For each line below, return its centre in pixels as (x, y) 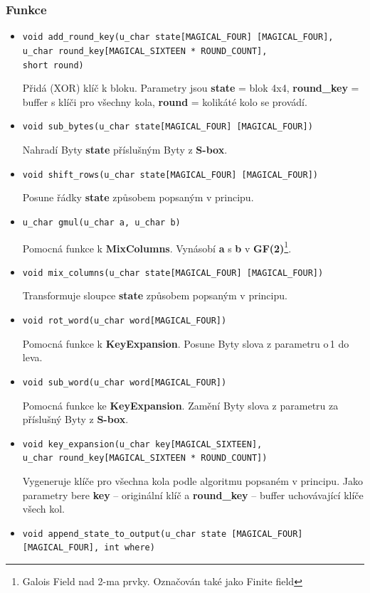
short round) (53, 65)
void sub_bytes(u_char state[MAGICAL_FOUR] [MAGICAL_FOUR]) (168, 127)
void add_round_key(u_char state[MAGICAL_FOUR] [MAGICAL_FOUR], (178, 37)
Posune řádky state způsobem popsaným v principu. (138, 197)
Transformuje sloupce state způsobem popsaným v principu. (155, 295)
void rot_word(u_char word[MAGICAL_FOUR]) (125, 321)
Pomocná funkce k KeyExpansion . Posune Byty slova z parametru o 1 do (186, 343)
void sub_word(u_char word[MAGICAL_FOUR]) (125, 382)
